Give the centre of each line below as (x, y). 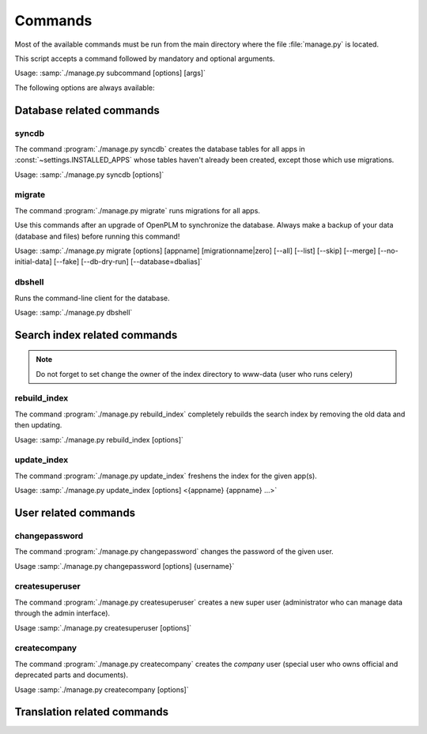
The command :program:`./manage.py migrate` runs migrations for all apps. (138, 210)
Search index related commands (96, 335)
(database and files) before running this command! (97, 236)
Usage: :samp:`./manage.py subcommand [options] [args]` (110, 73)
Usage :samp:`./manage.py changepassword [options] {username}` (125, 566)
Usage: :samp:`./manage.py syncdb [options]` (89, 175)
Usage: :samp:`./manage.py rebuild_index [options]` (99, 439)
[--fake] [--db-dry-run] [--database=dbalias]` (128, 262)
